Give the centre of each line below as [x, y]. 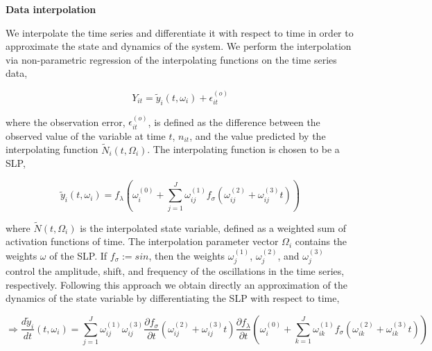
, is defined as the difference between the [234, 121]
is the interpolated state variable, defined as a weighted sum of [213, 227]
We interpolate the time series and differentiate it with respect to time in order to [180, 32]
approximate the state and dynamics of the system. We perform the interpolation [179, 46]
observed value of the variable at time [86, 135]
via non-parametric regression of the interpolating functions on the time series [171, 59]
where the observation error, [66, 121]
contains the [321, 241]
